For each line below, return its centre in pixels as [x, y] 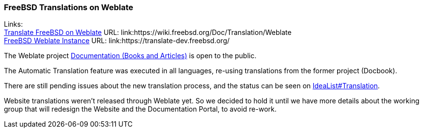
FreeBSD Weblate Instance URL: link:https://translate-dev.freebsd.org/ [117, 41]
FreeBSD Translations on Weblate [69, 7]
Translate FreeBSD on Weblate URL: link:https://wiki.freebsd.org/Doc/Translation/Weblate [148, 33]
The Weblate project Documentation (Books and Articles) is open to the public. [130, 56]
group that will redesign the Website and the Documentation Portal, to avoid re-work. [140, 109]
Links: [13, 24]
